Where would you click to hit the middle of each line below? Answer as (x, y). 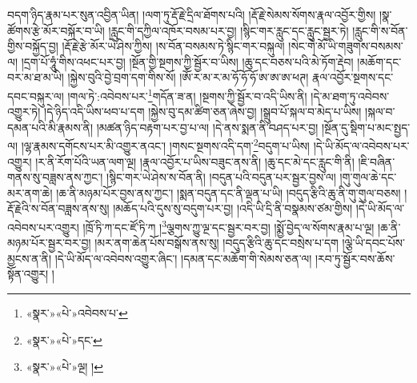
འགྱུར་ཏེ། (24, 112)
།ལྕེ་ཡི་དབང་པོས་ (373, 243)
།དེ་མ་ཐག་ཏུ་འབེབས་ (350, 96)
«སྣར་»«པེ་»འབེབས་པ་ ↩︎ (77, 313)
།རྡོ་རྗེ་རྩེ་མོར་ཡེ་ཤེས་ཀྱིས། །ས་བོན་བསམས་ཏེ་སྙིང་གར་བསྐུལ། (173, 46)
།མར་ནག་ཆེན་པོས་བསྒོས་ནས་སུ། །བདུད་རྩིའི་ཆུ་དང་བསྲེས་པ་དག (217, 243)
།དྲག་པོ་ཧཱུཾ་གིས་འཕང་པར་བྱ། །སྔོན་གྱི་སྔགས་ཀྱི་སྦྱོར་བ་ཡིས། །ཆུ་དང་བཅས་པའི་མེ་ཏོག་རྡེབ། (187, 61)
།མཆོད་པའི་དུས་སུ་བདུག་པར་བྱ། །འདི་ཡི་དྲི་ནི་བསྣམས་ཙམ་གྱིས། (233, 208)
